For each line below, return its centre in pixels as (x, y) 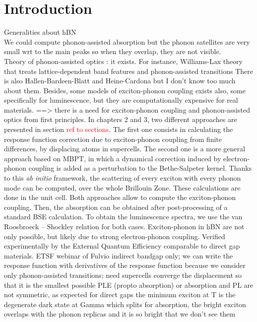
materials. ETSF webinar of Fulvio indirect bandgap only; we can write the (119, 255)
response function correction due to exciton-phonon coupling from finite (113, 139)
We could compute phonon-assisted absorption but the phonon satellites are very (127, 41)
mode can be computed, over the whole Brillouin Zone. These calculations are (122, 187)
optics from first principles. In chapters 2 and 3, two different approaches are (121, 119)
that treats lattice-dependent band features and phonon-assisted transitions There (128, 71)
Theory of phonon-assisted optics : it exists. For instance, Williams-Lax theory (124, 61)
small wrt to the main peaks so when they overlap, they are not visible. (113, 51)
